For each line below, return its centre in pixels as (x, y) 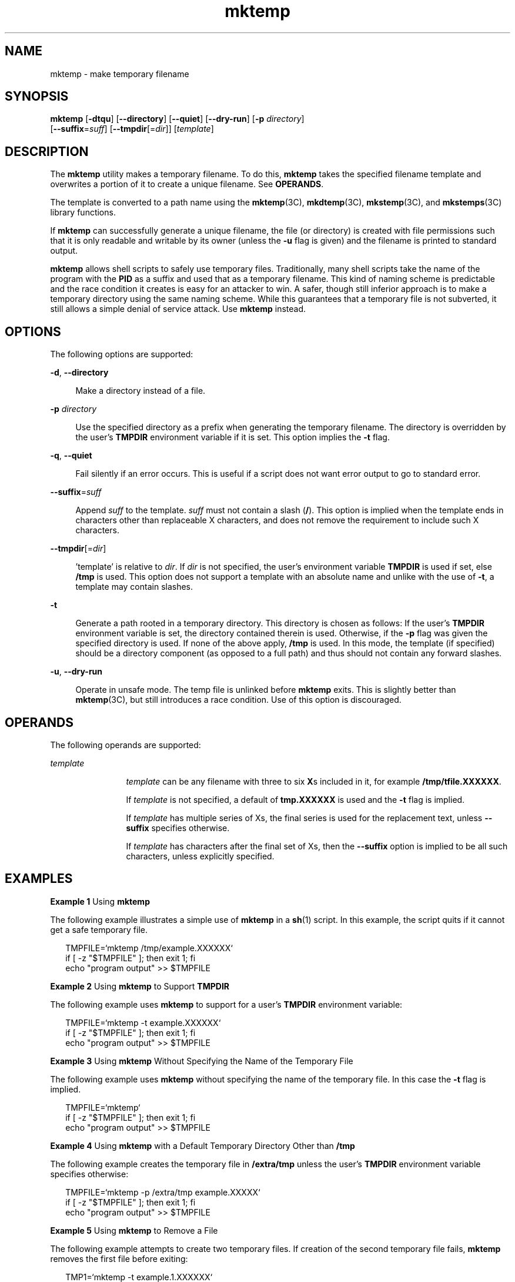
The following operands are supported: (126, 745)
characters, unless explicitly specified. (200, 856)
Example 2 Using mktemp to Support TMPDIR (140, 986)
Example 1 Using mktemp (100, 901)
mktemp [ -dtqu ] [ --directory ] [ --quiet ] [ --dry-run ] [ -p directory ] (177, 119)
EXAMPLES (39, 879)
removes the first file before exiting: (119, 1258)
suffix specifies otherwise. (178, 828)
